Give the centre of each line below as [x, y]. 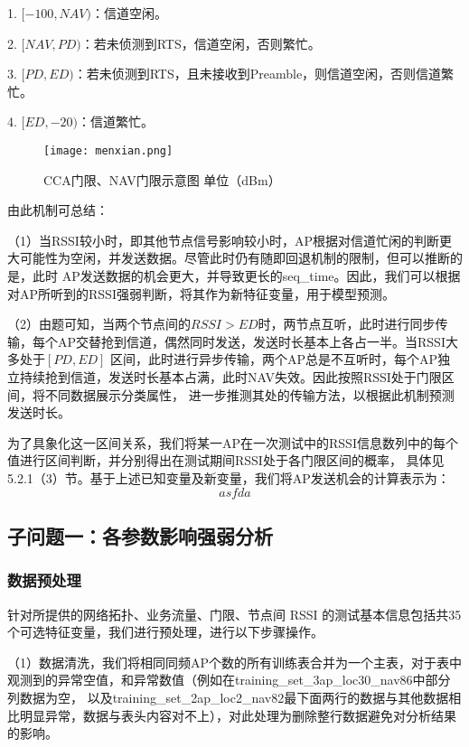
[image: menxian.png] [108, 150]
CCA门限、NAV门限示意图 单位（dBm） [162, 179]
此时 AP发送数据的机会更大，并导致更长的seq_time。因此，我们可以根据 [246, 275]
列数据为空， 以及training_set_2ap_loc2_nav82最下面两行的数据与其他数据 [228, 697]
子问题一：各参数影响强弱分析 [140, 535]
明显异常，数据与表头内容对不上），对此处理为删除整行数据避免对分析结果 [238, 715]
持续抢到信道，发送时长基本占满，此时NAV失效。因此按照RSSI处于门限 [230, 376]
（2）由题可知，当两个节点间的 [99, 324]
